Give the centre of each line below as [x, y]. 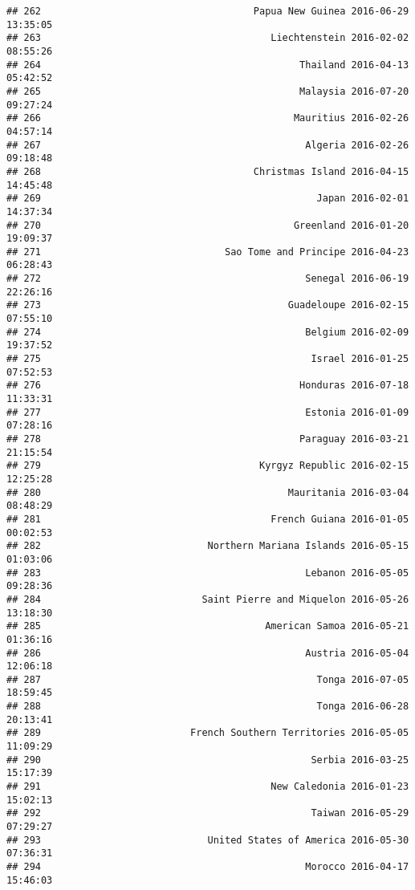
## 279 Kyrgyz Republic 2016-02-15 [208, 466]
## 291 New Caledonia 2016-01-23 [208, 787]
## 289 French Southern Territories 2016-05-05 [208, 733]
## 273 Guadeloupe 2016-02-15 [208, 305]
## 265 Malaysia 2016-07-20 [208, 91]
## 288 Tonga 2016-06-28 [208, 707]
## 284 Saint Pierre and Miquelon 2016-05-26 [208, 599]
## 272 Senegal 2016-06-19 [208, 279]
